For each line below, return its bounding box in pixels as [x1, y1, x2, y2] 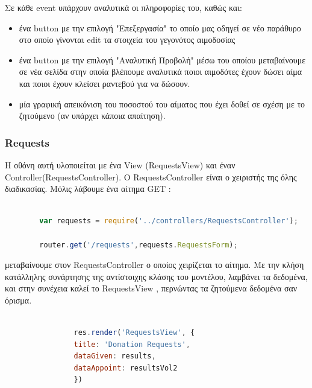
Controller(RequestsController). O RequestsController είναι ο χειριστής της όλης [5, 170, 297, 183]
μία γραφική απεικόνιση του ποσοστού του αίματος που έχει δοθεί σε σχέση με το [19, 97, 305, 110]
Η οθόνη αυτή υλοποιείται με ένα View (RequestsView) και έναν [5, 158, 236, 171]
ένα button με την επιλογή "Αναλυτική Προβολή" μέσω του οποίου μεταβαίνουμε [19, 53, 306, 66]
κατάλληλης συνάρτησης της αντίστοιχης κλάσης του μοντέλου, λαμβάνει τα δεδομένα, [5, 270, 308, 282]
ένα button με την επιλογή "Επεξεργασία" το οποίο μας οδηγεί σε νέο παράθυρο [19, 21, 301, 34]
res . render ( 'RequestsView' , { [73, 328, 195, 337]
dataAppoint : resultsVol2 [73, 363, 178, 372]
